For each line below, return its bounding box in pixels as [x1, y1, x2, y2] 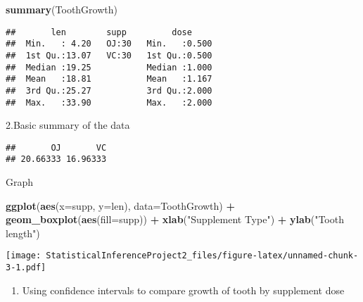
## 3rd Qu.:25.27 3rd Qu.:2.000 [6, 85, 212, 96]
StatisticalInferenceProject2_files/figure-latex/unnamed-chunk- [46, 251, 359, 261]
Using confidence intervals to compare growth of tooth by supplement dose [22, 282, 345, 297]
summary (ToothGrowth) [6, 2, 117, 16]
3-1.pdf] [6, 263, 46, 273]
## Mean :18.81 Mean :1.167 [6, 74, 212, 84]
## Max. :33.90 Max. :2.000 [6, 97, 212, 108]
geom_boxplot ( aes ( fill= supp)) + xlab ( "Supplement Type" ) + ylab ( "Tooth [6, 212, 344, 227]
